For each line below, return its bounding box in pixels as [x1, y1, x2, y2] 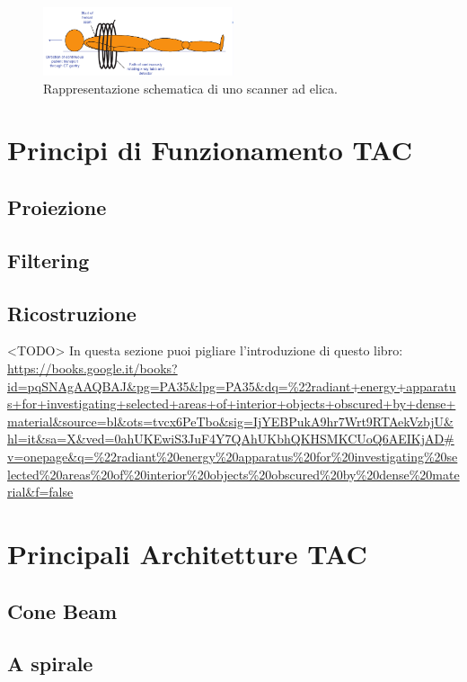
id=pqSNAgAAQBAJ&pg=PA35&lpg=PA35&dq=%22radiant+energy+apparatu [7, 376, 456, 395]
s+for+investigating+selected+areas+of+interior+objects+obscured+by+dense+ [7, 394, 456, 413]
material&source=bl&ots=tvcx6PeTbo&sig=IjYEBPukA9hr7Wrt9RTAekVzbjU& [7, 411, 454, 430]
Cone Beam [7, 597, 118, 624]
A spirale [7, 650, 93, 678]
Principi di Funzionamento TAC [7, 131, 413, 168]
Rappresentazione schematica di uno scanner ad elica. [43, 78, 338, 97]
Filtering [7, 246, 90, 274]
